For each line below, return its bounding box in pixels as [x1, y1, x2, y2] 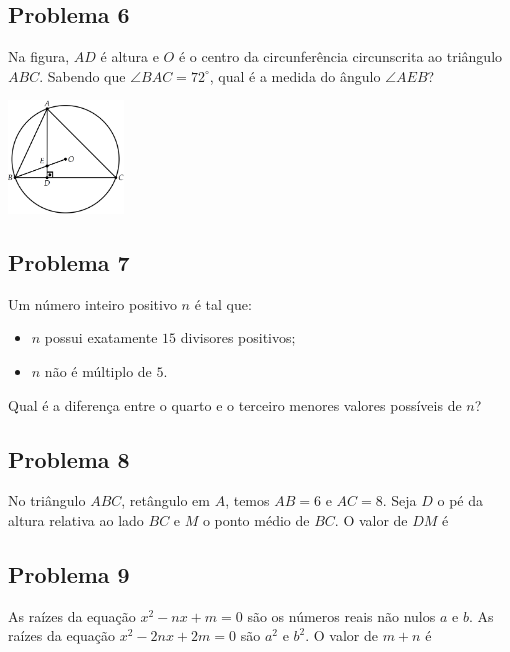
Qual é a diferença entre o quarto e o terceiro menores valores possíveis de [8, 394, 462, 415]
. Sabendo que [39, 65, 126, 86]
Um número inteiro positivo [8, 293, 177, 314]
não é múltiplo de [44, 360, 152, 381]
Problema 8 [8, 443, 130, 474]
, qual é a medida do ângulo [209, 65, 381, 86]
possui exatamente [44, 327, 158, 348]
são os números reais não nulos [247, 605, 436, 626]
